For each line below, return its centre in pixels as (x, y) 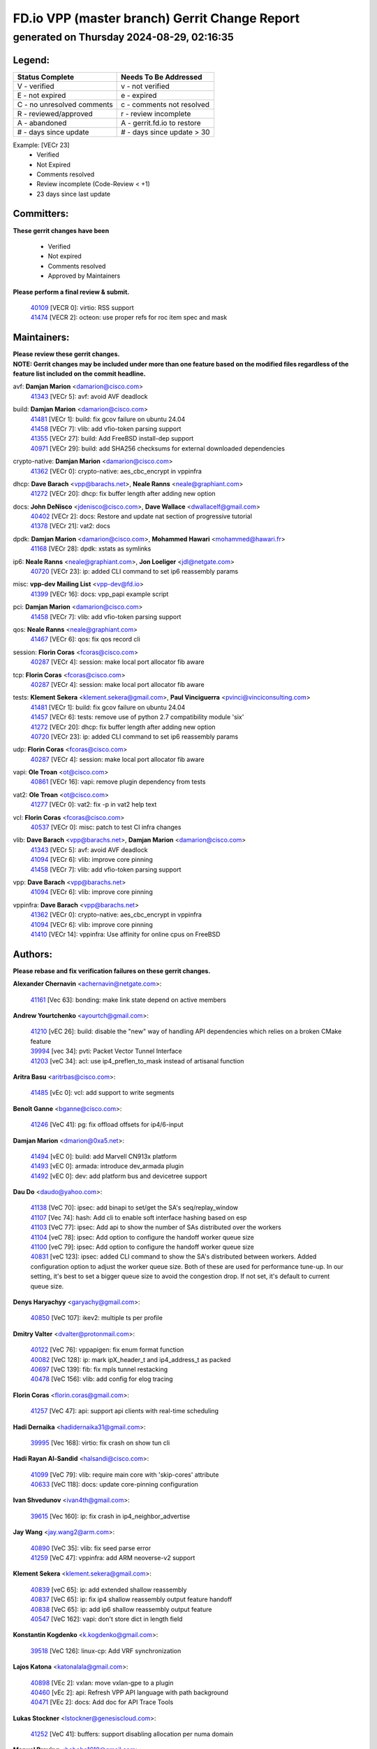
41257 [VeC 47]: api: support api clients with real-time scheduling (125, 1411)
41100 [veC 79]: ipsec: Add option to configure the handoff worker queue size (142, 1247)
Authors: (32, 954)
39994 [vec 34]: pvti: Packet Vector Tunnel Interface (106, 1051)
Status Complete (46, 77)
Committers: (41, 214)
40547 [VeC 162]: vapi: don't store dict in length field (106, 1619)
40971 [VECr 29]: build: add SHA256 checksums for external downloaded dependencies (158, 448)
